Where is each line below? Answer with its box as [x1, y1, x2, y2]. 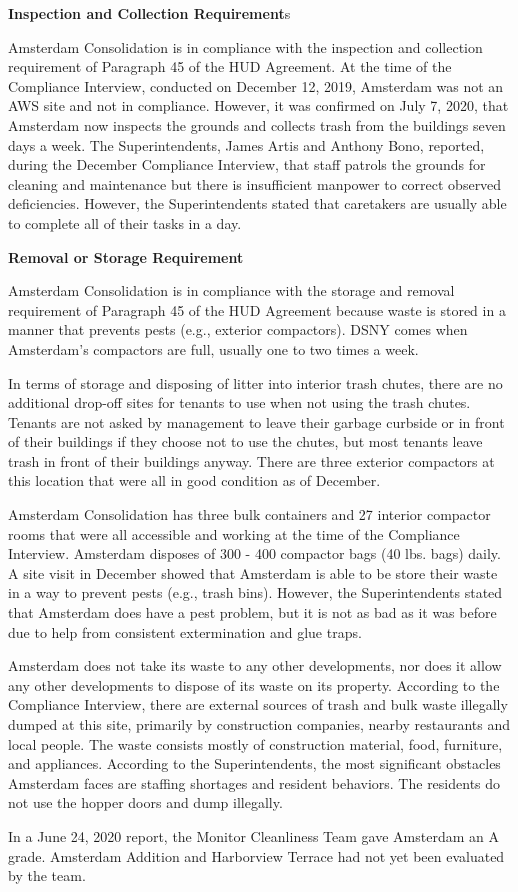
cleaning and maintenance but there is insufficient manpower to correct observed [8, 173, 502, 194]
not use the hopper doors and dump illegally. [8, 792, 283, 813]
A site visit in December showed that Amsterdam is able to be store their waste [8, 562, 498, 583]
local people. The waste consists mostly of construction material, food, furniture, [8, 733, 503, 754]
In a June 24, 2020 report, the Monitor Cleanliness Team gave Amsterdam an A [8, 825, 499, 846]
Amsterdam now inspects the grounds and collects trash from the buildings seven [8, 114, 506, 135]
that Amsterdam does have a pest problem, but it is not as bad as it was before [8, 602, 497, 623]
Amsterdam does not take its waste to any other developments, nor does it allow [8, 655, 502, 676]
